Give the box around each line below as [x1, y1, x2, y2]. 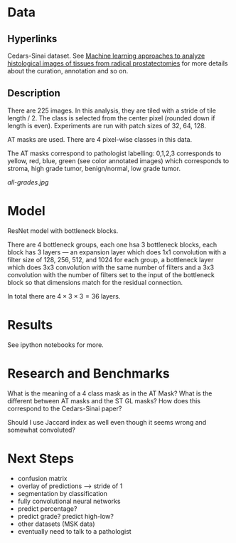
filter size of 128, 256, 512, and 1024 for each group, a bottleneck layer [7, 255, 214, 264]
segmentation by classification [17, 489, 108, 497]
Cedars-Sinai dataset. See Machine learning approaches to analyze [7, 51, 205, 60]
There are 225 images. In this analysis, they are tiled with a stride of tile [7, 106, 217, 115]
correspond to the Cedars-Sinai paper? [7, 404, 122, 413]
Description [7, 87, 60, 100]
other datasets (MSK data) [17, 519, 95, 528]
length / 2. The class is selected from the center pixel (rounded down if [7, 113, 215, 122]
